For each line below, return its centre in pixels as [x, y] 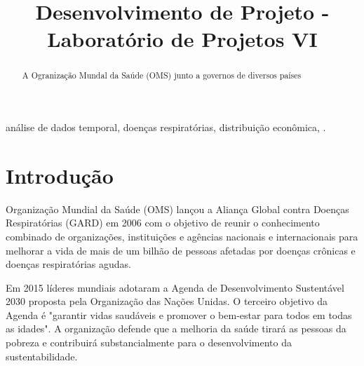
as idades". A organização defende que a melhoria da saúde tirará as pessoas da [176, 328]
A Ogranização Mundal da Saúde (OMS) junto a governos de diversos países [162, 75]
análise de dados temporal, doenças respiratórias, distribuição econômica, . [166, 127]
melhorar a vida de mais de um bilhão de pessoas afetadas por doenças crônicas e [181, 250]
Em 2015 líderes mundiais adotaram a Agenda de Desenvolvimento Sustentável [175, 287]
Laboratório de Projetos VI [182, 39]
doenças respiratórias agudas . [68, 264]
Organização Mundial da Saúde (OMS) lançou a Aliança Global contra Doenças [177, 209]
